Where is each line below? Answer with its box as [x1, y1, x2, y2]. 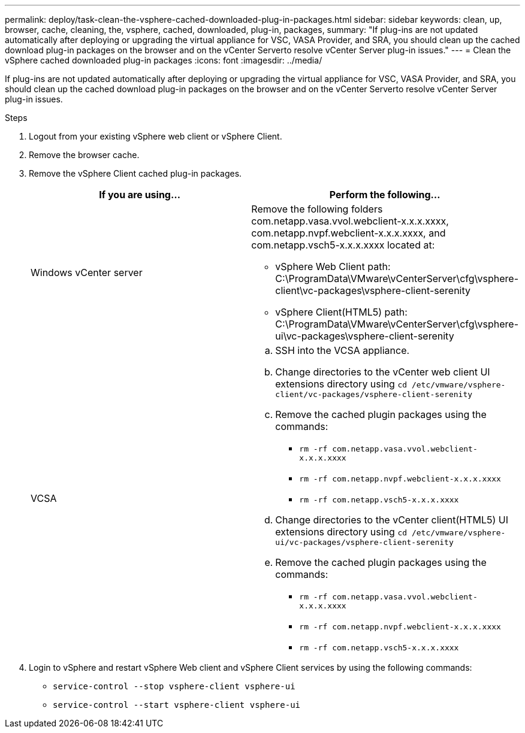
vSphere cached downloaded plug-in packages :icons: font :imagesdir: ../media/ [5, 55, 322, 65]
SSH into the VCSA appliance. [275, 344, 410, 356]
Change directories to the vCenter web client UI [275, 366, 490, 378]
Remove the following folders [251, 203, 383, 215]
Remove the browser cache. [29, 150, 140, 160]
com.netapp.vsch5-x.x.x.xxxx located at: [251, 239, 435, 251]
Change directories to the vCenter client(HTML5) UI [275, 514, 509, 526]
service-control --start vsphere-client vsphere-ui [53, 700, 301, 710]
